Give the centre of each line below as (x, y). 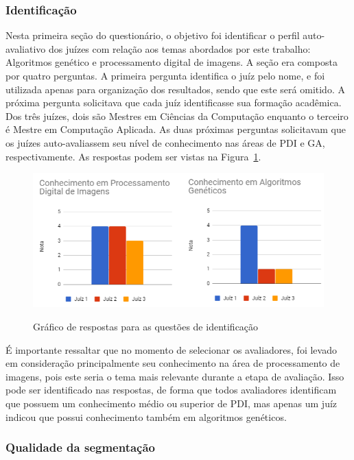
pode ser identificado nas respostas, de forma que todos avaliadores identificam (171, 390)
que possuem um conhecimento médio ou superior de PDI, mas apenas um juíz (172, 403)
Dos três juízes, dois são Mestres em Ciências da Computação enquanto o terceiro (177, 116)
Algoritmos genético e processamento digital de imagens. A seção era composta (172, 62)
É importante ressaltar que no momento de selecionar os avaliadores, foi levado (171, 349)
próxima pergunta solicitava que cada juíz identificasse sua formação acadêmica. (174, 102)
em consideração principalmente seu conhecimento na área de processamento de (173, 363)
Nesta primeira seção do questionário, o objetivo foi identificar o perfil (153, 35)
